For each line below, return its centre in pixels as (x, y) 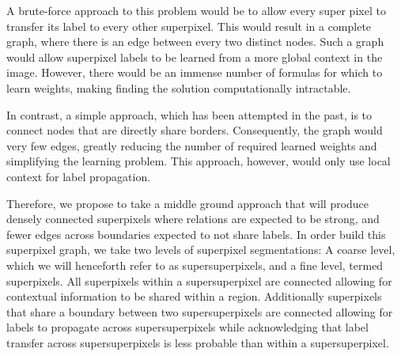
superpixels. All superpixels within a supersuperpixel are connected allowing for (199, 280)
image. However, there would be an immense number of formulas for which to (195, 72)
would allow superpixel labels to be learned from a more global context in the (195, 57)
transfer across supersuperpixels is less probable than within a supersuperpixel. (198, 342)
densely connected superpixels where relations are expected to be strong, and (193, 219)
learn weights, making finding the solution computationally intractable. (179, 87)
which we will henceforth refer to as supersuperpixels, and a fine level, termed (195, 265)
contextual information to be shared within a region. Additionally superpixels (194, 296)
